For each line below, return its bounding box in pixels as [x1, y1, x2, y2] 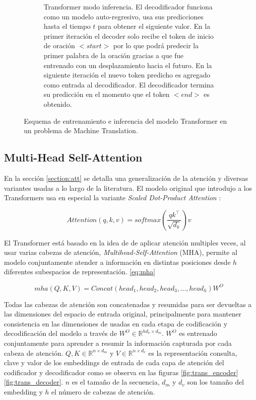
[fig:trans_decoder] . [4, 377, 64, 387]
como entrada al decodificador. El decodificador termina [44, 79, 214, 89]
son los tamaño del [187, 377, 244, 387]
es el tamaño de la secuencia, [71, 377, 160, 387]
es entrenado [179, 328, 217, 338]
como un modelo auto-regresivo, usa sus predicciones [44, 11, 204, 21]
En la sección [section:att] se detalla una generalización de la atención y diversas [4, 172, 248, 183]
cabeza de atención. [4, 347, 64, 358]
